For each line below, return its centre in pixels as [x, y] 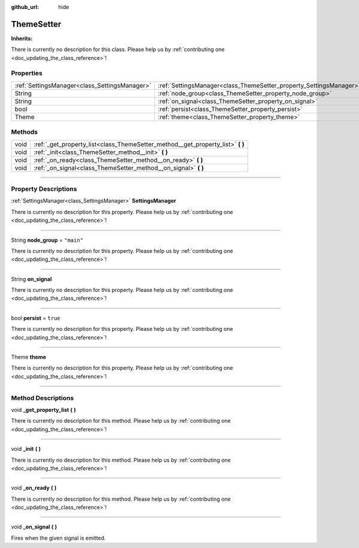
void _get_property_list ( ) [43, 410]
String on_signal [31, 279]
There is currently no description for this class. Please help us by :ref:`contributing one [118, 49]
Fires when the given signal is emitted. [58, 538]
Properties [27, 73]
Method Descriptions [42, 398]
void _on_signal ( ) [34, 527]
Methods [25, 132]
